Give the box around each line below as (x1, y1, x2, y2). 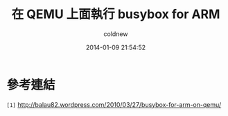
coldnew (103, 29, 128, 38)
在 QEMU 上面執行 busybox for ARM (11, 6, 220, 22)
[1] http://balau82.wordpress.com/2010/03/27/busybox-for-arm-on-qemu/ (6, 100, 222, 108)
